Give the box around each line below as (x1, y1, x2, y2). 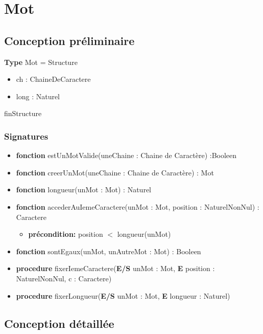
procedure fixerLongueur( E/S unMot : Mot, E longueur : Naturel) (16, 290, 230, 301)
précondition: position (28, 229, 103, 239)
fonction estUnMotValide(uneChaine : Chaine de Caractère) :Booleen (16, 150, 237, 161)
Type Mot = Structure (4, 56, 78, 67)
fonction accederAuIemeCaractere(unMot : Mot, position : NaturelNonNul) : (16, 201, 259, 212)
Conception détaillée (4, 315, 114, 331)
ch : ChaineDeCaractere (16, 74, 91, 84)
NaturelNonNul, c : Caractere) (16, 273, 112, 283)
